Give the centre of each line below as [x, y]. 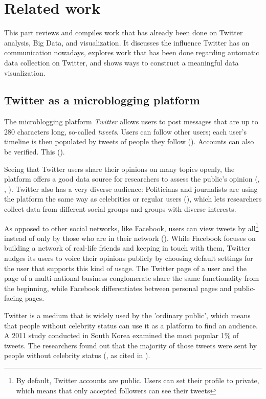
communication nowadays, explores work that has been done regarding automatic [132, 52]
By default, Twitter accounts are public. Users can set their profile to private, [138, 380]
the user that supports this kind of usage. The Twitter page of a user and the [125, 268]
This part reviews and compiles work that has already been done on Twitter [124, 32]
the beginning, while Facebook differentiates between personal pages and [118, 288]
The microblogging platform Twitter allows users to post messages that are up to [131, 121]
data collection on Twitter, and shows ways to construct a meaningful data [121, 62]
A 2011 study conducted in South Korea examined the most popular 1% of [121, 335]
